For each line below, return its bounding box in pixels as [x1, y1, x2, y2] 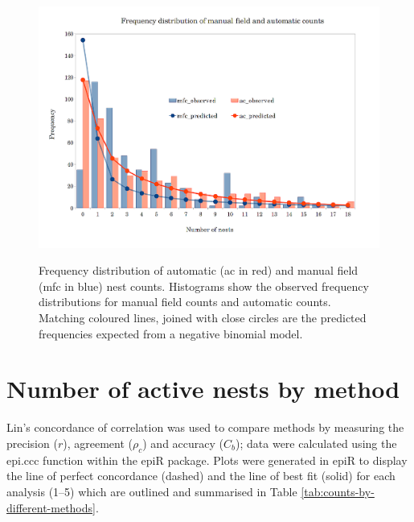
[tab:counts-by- [301, 483, 375, 499]
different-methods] [6, 499, 96, 516]
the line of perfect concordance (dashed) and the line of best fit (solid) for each [6, 467, 396, 484]
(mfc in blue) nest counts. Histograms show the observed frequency [39, 277, 369, 294]
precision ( [6, 434, 58, 451]
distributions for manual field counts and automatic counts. [39, 293, 331, 310]
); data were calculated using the [236, 434, 397, 451]
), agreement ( [63, 434, 133, 451]
